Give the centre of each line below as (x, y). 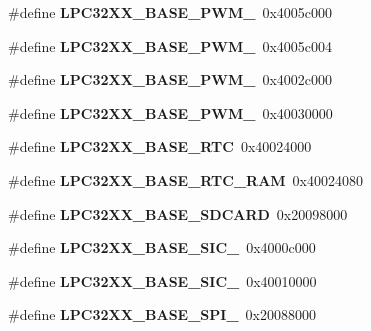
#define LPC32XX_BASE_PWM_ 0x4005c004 (170, 45)
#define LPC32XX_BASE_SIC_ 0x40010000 (162, 280)
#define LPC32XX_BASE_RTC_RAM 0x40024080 (186, 179)
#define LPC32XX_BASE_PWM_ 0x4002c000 (170, 79)
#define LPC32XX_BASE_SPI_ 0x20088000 (162, 314)
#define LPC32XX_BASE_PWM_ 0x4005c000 (170, 12)
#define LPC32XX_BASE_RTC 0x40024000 (160, 146)
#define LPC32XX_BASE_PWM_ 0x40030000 (170, 112)
